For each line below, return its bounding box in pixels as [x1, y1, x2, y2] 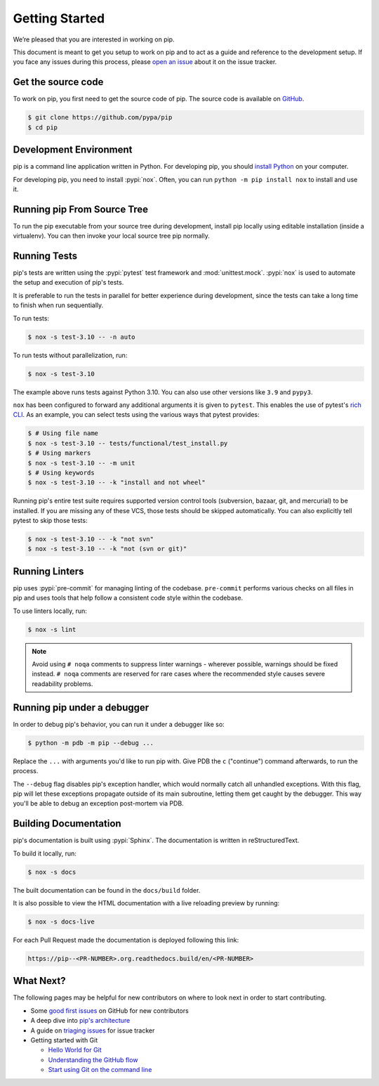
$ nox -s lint [27, 626, 77, 633]
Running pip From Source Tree [13, 203, 149, 215]
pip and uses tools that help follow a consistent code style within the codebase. [13, 594, 244, 602]
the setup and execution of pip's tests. [13, 278, 124, 287]
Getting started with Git [30, 1035, 98, 1044]
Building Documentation [13, 817, 122, 829]
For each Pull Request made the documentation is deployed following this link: [13, 936, 239, 944]
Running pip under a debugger [13, 702, 149, 713]
